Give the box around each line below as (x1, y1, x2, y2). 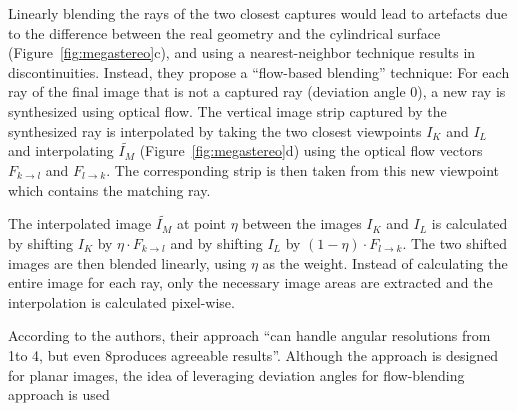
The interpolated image (8, 213, 152, 234)
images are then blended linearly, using (8, 252, 247, 273)
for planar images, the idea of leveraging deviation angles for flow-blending (8, 364, 465, 385)
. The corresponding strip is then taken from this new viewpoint (106, 159, 500, 180)
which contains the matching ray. (8, 179, 211, 200)
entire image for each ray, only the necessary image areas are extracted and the (8, 272, 493, 293)
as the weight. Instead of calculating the (262, 252, 508, 273)
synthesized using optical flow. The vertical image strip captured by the (8, 100, 447, 121)
